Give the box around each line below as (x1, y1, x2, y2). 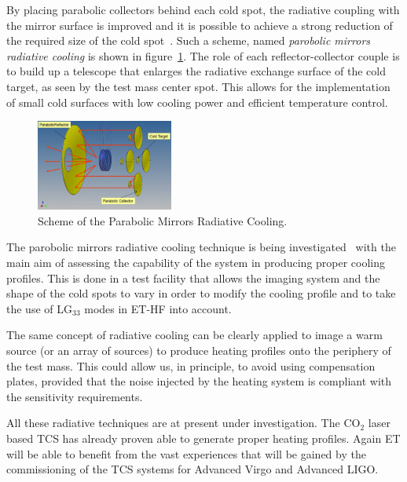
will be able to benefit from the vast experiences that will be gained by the (6, 445, 366, 462)
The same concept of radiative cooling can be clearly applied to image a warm (6, 327, 383, 343)
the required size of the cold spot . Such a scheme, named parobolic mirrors (6, 32, 371, 49)
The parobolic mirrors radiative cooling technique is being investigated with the (6, 239, 396, 255)
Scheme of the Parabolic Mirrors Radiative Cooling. (38, 212, 288, 228)
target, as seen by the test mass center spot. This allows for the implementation (6, 78, 390, 94)
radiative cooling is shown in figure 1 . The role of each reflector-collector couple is (6, 47, 400, 64)
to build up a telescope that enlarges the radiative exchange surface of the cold (6, 63, 386, 79)
